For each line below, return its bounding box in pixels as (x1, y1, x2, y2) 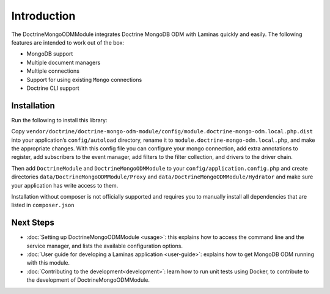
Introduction (11, 9, 76, 23)
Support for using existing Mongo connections (26, 76, 142, 83)
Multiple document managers (26, 59, 101, 66)
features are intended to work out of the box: (11, 39, 125, 46)
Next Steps (11, 218, 54, 228)
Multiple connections (26, 67, 79, 75)
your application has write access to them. (11, 182, 119, 189)
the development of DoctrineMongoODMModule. (26, 276, 150, 284)
